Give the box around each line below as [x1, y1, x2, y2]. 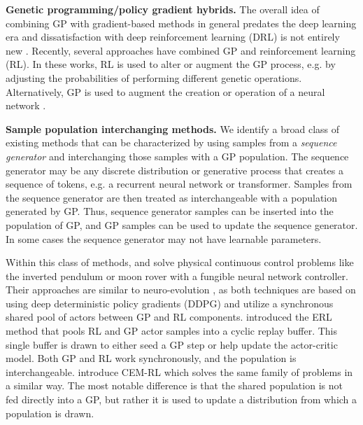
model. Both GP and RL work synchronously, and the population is [6, 351, 297, 365]
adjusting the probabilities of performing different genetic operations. [6, 70, 302, 85]
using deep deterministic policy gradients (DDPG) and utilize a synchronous [6, 295, 334, 310]
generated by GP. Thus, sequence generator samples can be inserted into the [6, 204, 334, 218]
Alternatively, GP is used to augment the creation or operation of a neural [6, 84, 325, 99]
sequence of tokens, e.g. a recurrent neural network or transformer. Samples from [6, 176, 353, 191]
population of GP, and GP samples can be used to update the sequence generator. [6, 217, 358, 232]
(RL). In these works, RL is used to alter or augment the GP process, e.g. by [6, 57, 336, 71]
